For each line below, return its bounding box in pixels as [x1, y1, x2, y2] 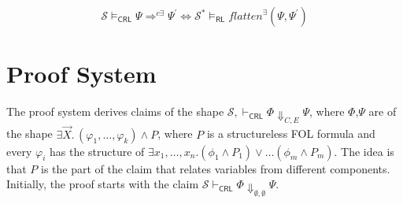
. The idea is [334, 143, 394, 159]
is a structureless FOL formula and [206, 125, 375, 142]
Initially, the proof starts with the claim [6, 176, 199, 192]
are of [368, 103, 397, 120]
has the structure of [49, 143, 145, 159]
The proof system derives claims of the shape [6, 103, 224, 120]
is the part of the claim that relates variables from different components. [41, 160, 390, 176]
